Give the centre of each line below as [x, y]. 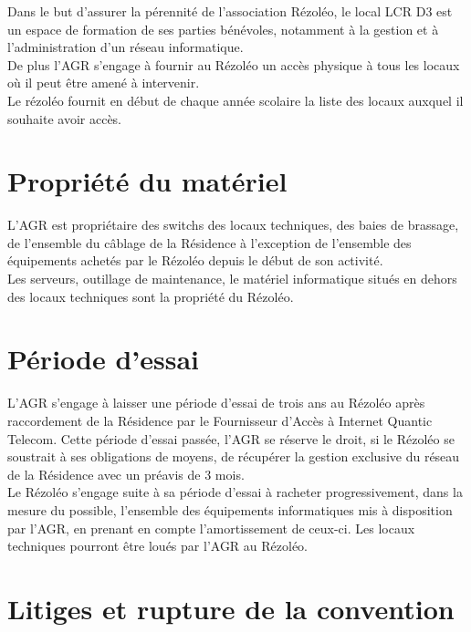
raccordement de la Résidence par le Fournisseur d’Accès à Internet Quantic [220, 420]
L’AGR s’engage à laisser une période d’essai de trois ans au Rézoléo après [216, 403]
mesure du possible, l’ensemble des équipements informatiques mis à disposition [230, 509]
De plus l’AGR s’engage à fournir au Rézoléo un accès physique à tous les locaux [234, 64]
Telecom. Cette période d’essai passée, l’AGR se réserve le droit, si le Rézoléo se [231, 438]
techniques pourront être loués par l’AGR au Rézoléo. [158, 546]
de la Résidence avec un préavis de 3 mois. [126, 474]
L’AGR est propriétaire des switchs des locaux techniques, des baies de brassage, [233, 225]
